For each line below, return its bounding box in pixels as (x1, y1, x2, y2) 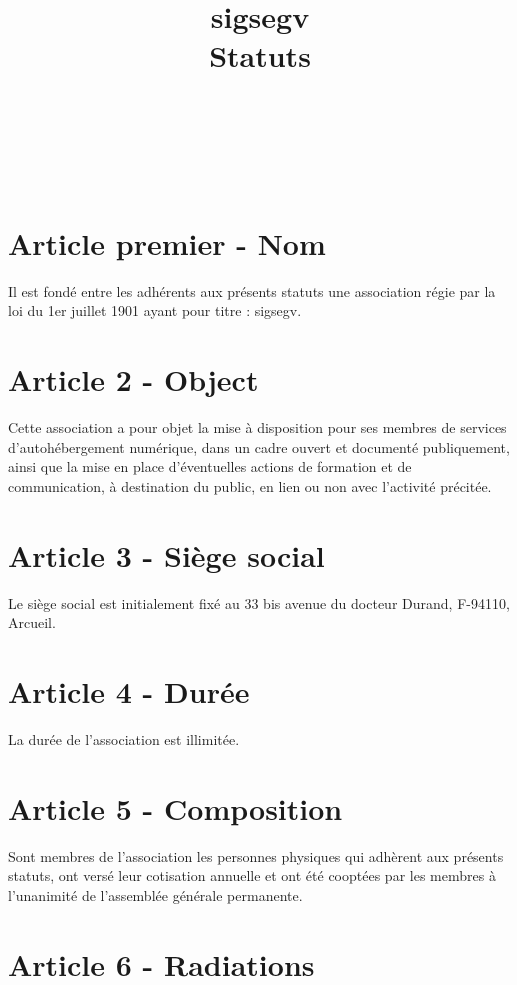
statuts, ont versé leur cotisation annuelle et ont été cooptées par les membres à (8, 865, 496, 886)
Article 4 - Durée (8, 671, 250, 712)
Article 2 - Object (8, 359, 259, 400)
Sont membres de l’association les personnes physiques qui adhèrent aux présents (8, 845, 504, 866)
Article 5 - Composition (8, 787, 343, 828)
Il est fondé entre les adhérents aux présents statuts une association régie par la (8, 280, 496, 301)
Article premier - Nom (8, 222, 326, 263)
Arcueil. (8, 612, 56, 633)
